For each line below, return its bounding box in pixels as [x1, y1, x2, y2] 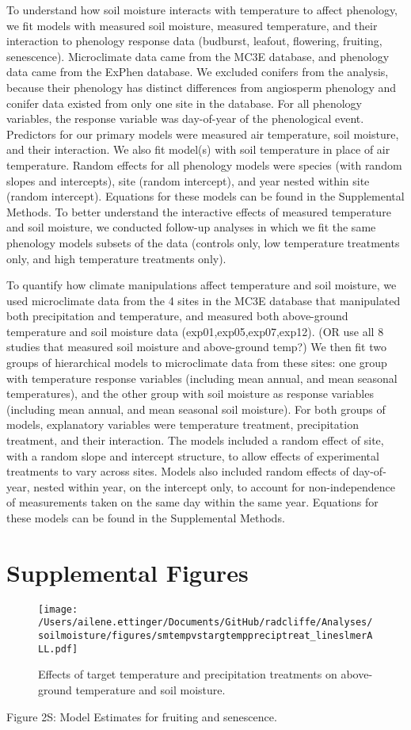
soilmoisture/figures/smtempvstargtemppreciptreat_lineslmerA [38, 630, 373, 642]
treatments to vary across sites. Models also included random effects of [6, 463, 349, 480]
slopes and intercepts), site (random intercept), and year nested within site [6, 172, 370, 189]
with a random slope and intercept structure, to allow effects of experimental [6, 447, 379, 464]
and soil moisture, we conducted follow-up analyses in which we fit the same [6, 219, 376, 235]
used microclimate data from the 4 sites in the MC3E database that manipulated [6, 292, 401, 308]
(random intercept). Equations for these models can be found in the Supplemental [6, 188, 405, 204]
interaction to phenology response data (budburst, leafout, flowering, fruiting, [6, 32, 382, 49]
